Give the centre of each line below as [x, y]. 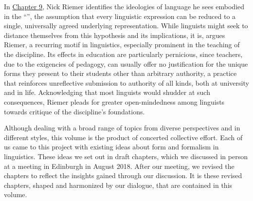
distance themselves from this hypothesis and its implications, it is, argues [115, 35]
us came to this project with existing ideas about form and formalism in [111, 147]
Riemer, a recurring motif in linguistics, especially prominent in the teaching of [122, 45]
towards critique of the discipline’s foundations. [74, 111]
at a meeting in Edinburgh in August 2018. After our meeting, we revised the [119, 166]
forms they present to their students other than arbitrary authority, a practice [120, 73]
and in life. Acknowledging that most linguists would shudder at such [107, 92]
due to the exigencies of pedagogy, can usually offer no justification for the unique [126, 64]
